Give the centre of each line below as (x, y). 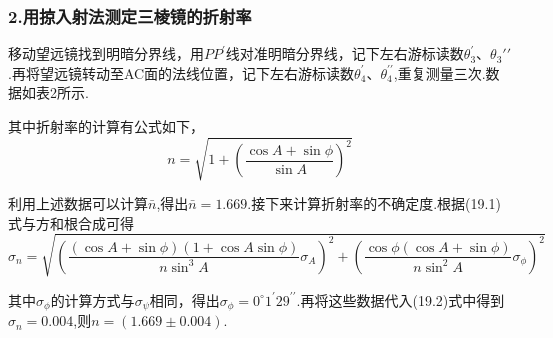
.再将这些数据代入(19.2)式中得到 (400, 299)
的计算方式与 (92, 299)
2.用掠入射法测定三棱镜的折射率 (130, 15)
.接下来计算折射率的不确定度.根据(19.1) (374, 203)
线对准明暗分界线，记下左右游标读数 (344, 53)
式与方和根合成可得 (71, 222)
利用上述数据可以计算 (78, 203)
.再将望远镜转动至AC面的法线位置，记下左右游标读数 (181, 72)
